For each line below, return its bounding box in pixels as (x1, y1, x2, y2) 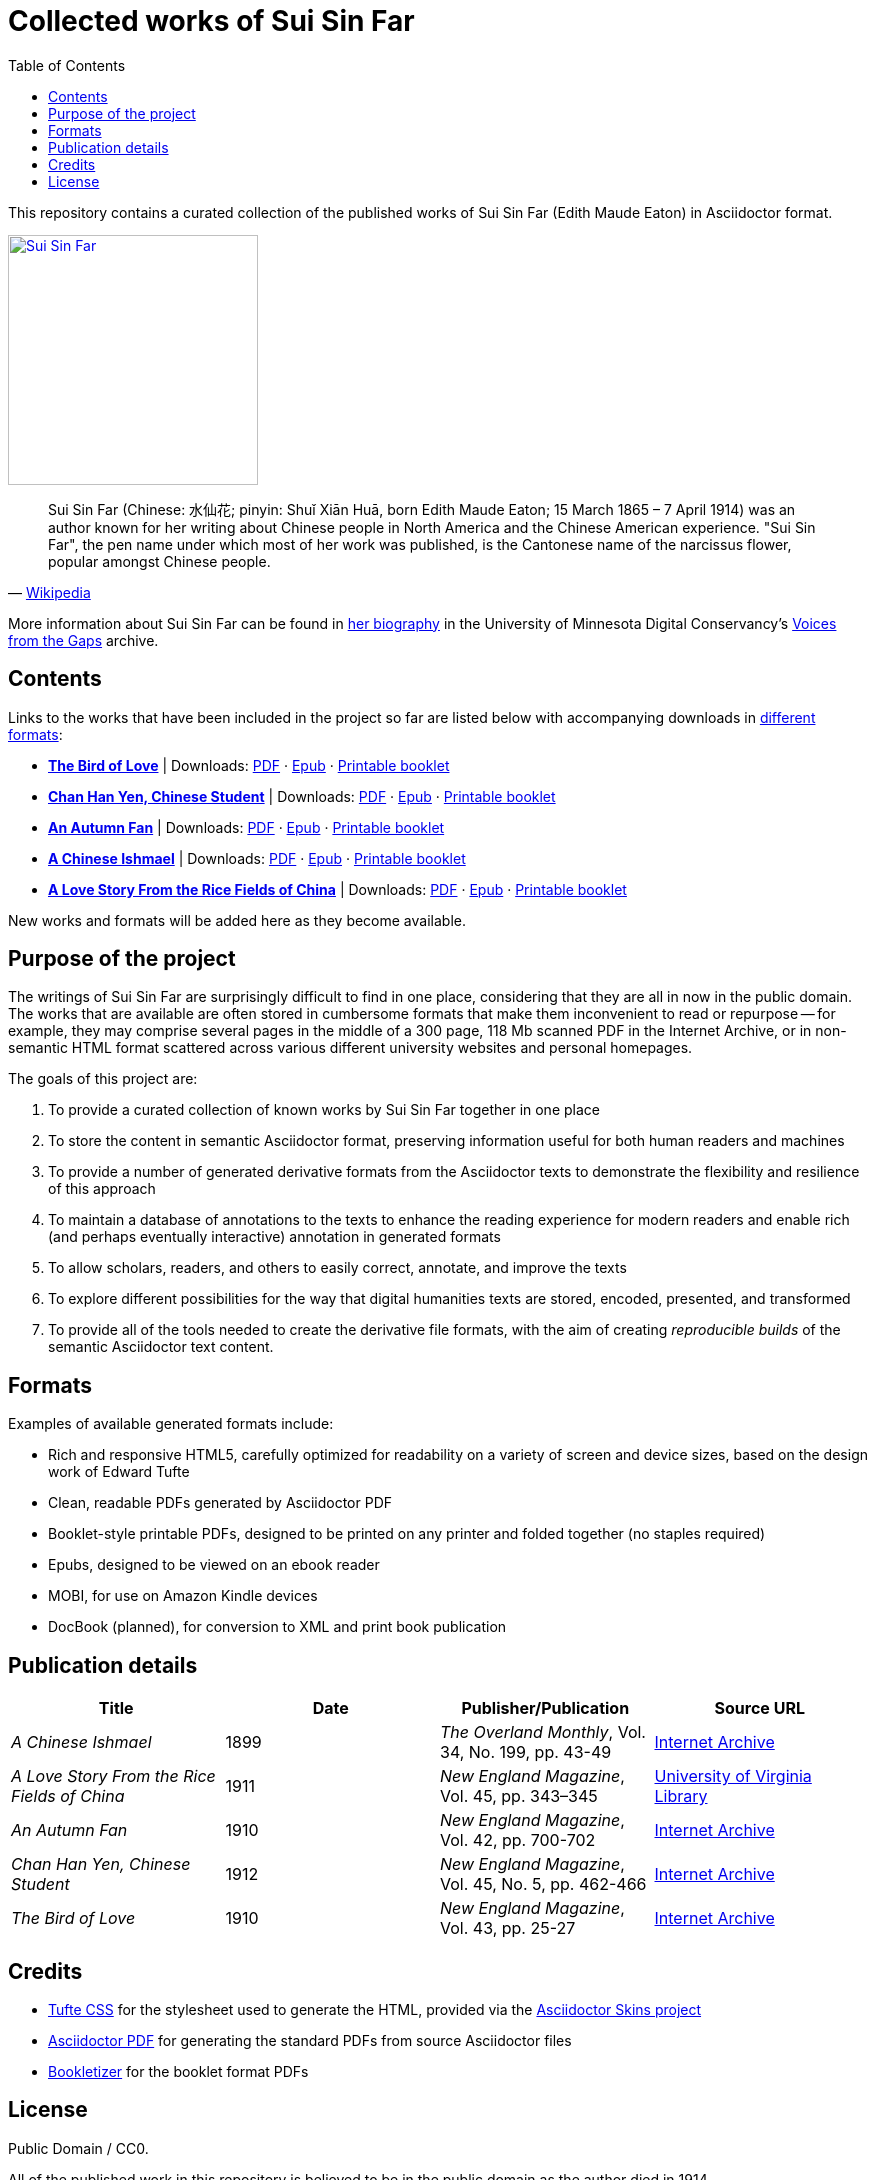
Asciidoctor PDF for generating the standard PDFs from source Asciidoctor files (48, 2031, 572, 2049)
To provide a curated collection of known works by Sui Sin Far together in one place (48, 1101, 600, 1119)
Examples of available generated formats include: (8, 1415, 334, 1433)
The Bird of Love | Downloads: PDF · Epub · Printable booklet (48, 756, 450, 774)
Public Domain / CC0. (8, 2139, 149, 2157)
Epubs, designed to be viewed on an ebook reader (48, 1556, 380, 1574)
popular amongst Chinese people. (48, 552, 271, 570)
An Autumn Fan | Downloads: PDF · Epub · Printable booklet (48, 818, 445, 836)
